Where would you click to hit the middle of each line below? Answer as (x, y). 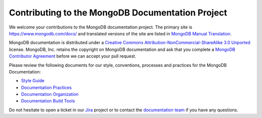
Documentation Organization (50, 94)
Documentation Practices (47, 88)
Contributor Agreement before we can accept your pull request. (73, 56)
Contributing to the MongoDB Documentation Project (118, 13)
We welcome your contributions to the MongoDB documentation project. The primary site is (101, 27)
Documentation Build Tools (48, 101)
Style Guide (33, 81)
